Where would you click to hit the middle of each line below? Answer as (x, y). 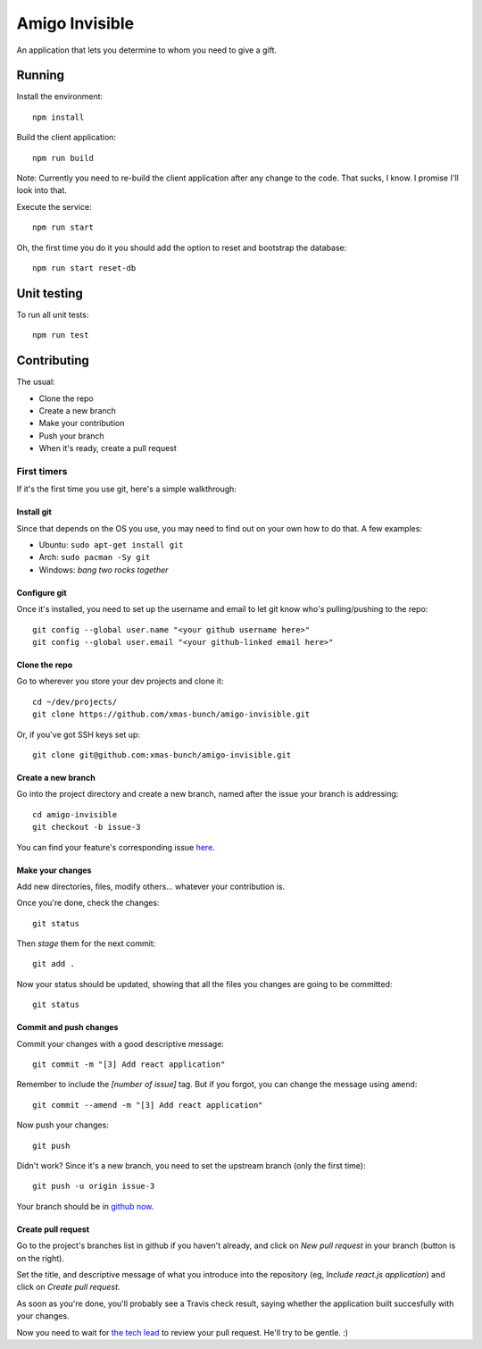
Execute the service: (54, 206)
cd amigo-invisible (75, 814)
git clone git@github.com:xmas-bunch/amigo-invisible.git (162, 754)
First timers (42, 471)
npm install (58, 117)
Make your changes (54, 870)
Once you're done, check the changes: (88, 903)
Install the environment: (60, 96)
